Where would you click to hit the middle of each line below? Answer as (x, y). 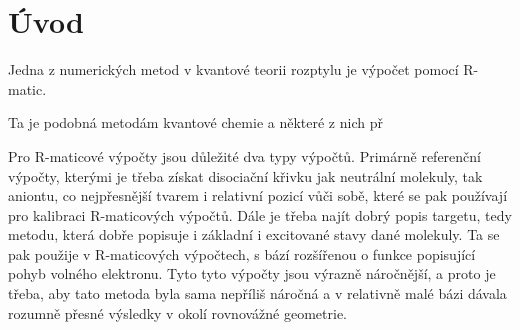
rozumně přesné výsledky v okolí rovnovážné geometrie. (178, 312)
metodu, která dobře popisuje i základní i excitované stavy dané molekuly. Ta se (254, 234)
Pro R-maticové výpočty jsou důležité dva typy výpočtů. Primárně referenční (244, 155)
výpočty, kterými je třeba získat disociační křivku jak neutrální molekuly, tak (245, 175)
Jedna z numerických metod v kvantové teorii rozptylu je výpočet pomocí (233, 69)
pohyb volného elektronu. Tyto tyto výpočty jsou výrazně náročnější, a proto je (252, 273)
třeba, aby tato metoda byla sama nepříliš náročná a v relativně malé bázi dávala (257, 293)
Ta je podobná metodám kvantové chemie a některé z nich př (195, 122)
